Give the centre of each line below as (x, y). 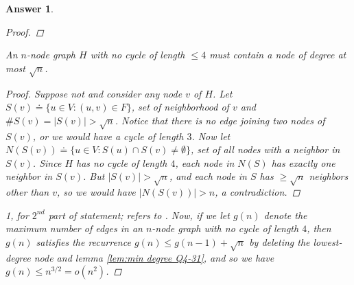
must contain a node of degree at (278, 55)
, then (319, 228)
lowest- (328, 241)
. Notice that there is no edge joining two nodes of (220, 120)
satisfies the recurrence (83, 241)
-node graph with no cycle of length (225, 228)
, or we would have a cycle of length (108, 136)
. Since (47, 162)
